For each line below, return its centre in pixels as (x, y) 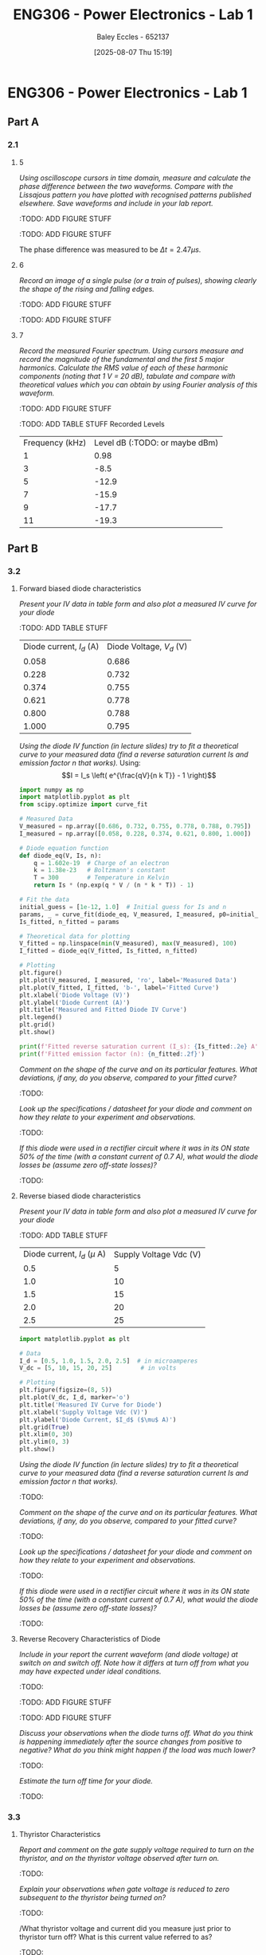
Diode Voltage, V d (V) (147, 647)
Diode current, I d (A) (61, 647)
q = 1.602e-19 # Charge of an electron (102, 863)
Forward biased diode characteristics (80, 588)
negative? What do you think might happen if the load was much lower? (137, 1750)
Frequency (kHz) (55, 443)
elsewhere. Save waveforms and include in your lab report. (116, 203)
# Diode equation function (64, 848)
